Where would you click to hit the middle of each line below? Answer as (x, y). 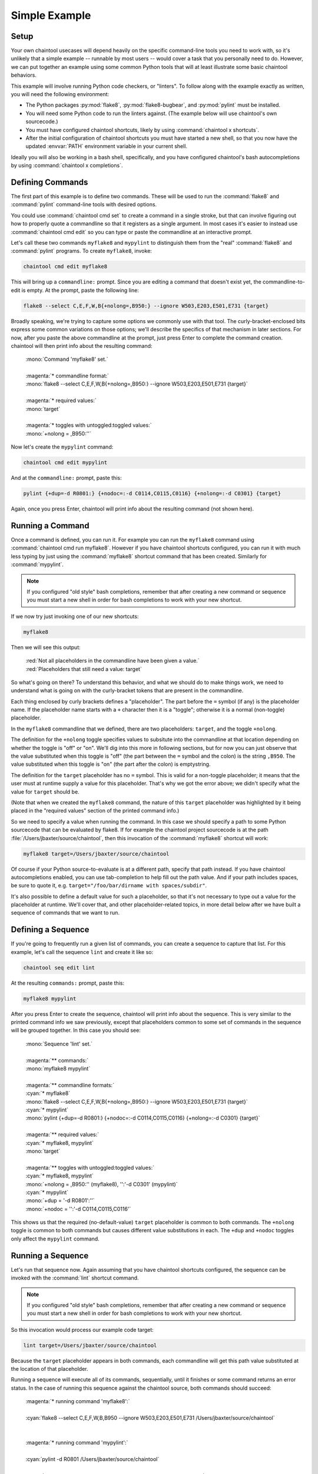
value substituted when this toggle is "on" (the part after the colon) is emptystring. (111, 764)
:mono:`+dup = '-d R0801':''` (60, 1200)
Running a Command (50, 526)
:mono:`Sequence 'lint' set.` (59, 1044)
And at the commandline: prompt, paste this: (66, 478)
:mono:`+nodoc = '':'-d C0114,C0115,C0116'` (78, 1209)
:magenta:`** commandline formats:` (70, 1085)
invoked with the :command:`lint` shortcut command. (75, 1278)
